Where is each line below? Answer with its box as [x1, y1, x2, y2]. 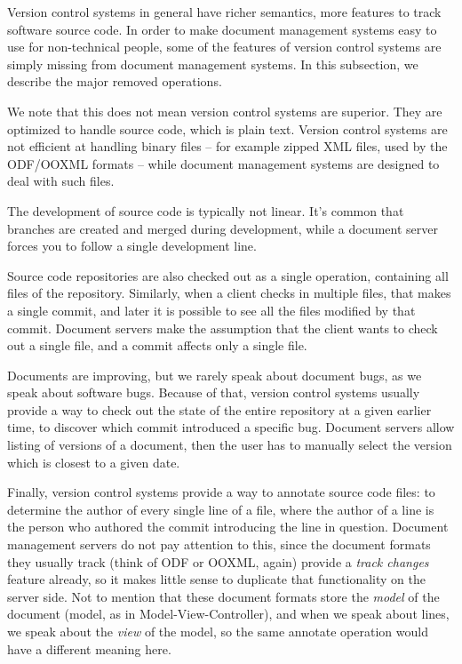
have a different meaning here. [7, 639, 171, 658]
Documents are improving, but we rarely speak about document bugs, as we [7, 365, 422, 384]
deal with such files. [7, 172, 115, 190]
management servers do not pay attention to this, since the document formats [7, 535, 431, 554]
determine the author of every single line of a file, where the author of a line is [7, 500, 434, 518]
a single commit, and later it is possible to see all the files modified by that [7, 300, 416, 319]
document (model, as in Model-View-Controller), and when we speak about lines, [7, 604, 450, 623]
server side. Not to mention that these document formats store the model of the [7, 587, 440, 605]
